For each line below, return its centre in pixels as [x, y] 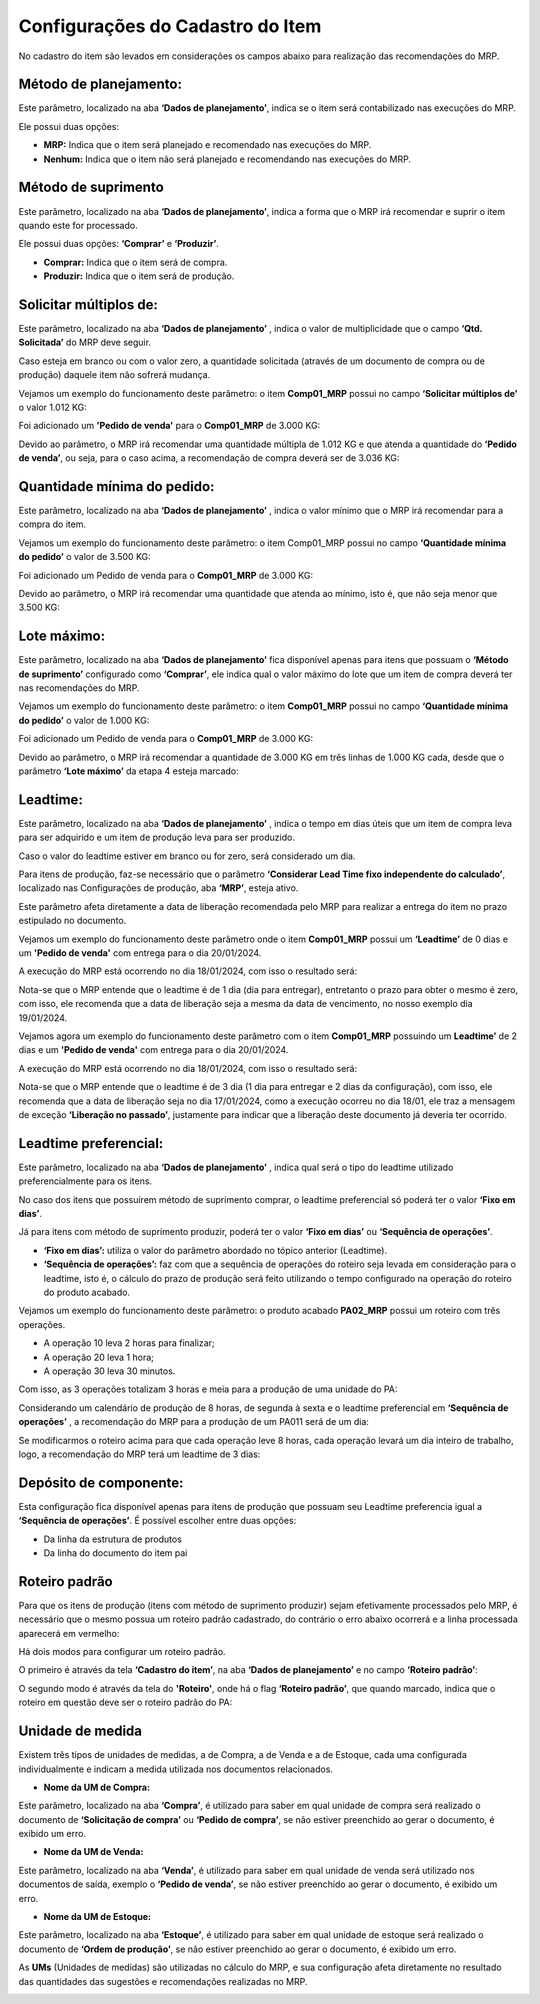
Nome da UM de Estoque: [97, 1917]
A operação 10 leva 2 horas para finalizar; [129, 1343]
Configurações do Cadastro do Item [170, 26]
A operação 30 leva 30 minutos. [109, 1371]
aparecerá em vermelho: [69, 1633]
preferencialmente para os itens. [85, 1181]
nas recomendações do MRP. [79, 688]
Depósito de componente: [101, 1482]
